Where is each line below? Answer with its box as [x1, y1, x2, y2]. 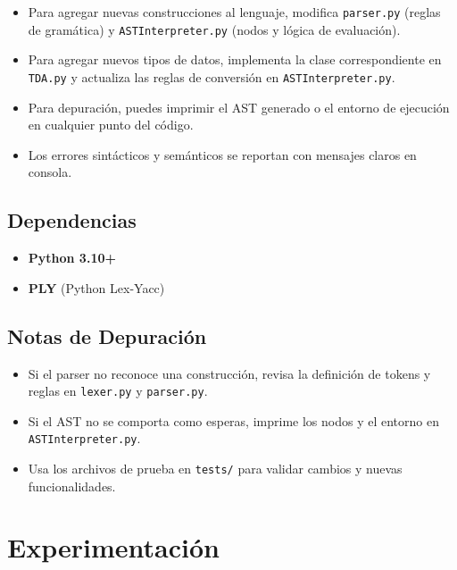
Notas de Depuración [7, 322, 207, 349]
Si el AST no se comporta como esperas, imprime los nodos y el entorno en [28, 411, 439, 430]
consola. [28, 163, 72, 181]
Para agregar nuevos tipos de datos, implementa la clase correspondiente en [28, 50, 442, 69]
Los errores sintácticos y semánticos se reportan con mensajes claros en [28, 145, 417, 163]
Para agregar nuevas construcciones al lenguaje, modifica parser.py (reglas [28, 3, 441, 21]
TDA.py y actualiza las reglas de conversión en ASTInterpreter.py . [28, 67, 395, 86]
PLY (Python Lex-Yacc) [28, 278, 165, 297]
